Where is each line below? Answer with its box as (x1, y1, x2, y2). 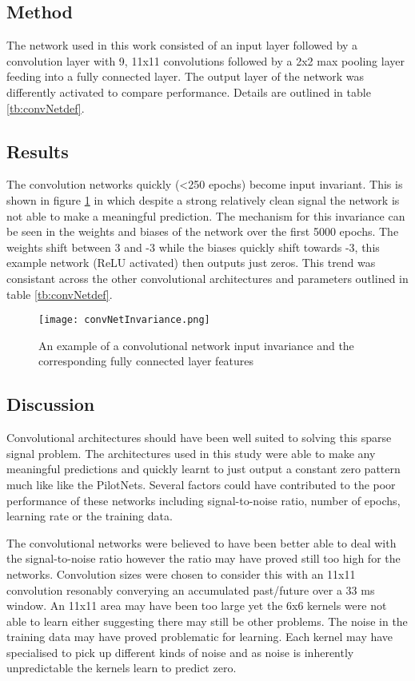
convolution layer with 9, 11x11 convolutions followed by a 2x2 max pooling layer (6, 52, 405, 69)
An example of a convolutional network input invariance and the (38, 337, 354, 353)
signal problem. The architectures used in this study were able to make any (6, 444, 376, 461)
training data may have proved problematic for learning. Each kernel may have (6, 628, 393, 645)
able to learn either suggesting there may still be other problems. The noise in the (6, 612, 408, 629)
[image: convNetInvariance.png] (38, 314, 210, 326)
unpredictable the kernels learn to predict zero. (6, 659, 237, 676)
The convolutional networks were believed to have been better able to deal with (6, 534, 397, 551)
